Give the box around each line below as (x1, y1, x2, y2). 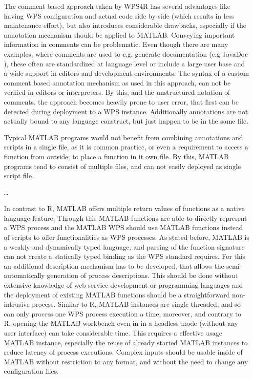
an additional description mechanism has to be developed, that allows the (4, 260, 224, 271)
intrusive (4, 299, 30, 309)
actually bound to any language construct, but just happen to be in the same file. (4, 116, 249, 126)
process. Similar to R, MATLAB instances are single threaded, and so (32, 299, 241, 309)
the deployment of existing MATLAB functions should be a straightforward (4, 289, 230, 299)
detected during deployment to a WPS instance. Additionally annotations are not (4, 106, 248, 116)
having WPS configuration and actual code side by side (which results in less (4, 10, 234, 21)
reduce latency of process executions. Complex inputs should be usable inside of (4, 347, 243, 357)
